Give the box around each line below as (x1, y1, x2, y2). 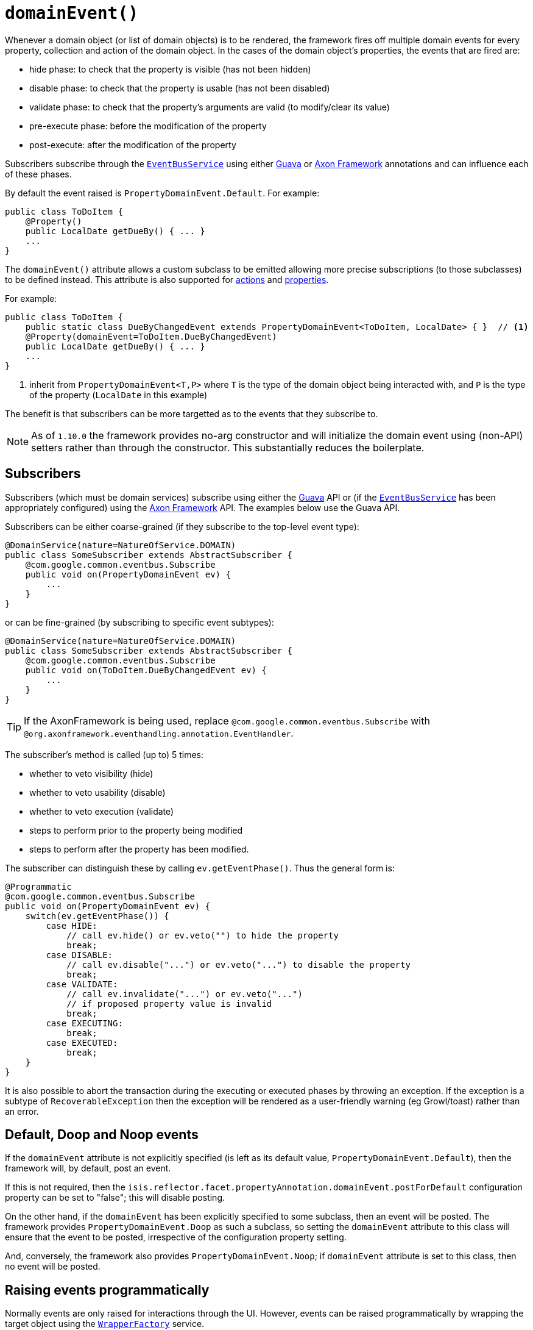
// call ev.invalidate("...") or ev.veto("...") (66, 989, 303, 999)
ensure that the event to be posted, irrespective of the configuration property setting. (5, 1232, 347, 1243)
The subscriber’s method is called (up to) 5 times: (5, 749, 204, 760)
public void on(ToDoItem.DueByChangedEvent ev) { (25, 665, 267, 675)
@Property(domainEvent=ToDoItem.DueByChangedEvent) (25, 331, 277, 341)
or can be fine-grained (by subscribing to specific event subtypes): (5, 617, 274, 627)
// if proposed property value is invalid (66, 998, 272, 1009)
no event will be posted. (5, 1261, 101, 1272)
